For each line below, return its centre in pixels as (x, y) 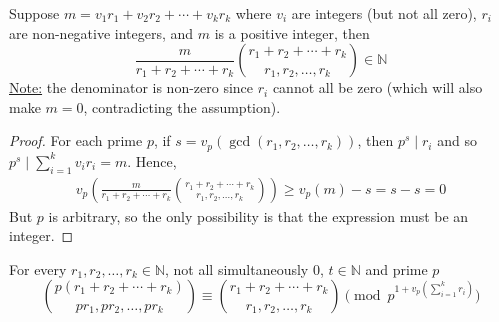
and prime (396, 268)
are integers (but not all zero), (384, 13)
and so (457, 140)
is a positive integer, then (292, 32)
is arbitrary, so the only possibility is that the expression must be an (258, 215)
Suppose (34, 13)
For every (38, 268)
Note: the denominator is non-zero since (131, 87)
